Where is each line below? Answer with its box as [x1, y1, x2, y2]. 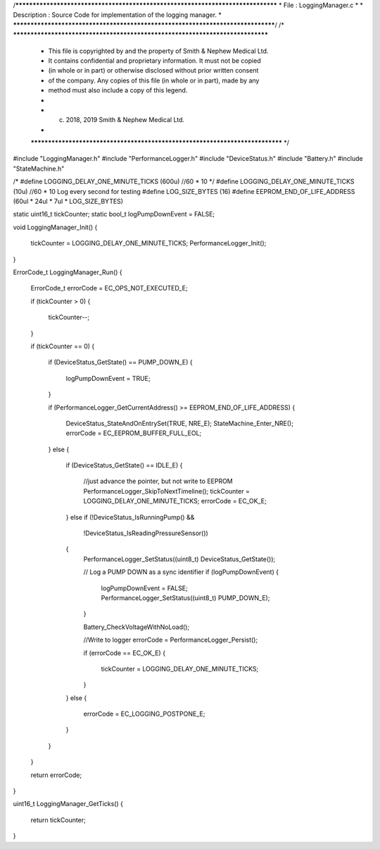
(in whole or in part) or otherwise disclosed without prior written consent [48, 66, 259, 75]
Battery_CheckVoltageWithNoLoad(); [83, 623, 190, 631]
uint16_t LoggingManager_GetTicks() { [13, 800, 123, 808]
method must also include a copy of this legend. [48, 86, 188, 94]
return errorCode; [30, 771, 82, 779]
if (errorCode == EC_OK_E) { [83, 649, 165, 657]
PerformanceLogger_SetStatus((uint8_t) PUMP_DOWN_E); [101, 593, 270, 602]
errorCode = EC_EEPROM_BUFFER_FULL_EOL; [65, 429, 202, 437]
